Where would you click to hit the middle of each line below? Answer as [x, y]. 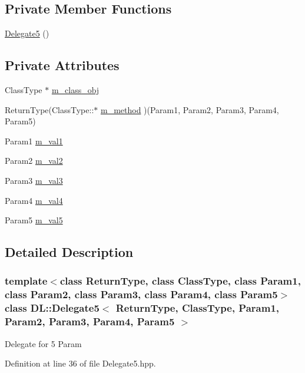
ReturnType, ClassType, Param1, [198, 308]
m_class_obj [75, 90]
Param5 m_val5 [34, 220]
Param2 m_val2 [34, 161]
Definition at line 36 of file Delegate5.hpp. [80, 363]
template [26, 281]
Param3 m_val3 [34, 180]
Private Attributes [62, 65]
